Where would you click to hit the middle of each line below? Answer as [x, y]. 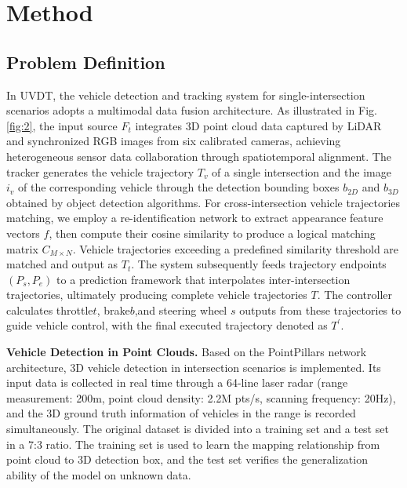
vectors [23, 233]
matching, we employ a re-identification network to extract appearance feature [195, 218]
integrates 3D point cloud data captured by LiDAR [258, 125]
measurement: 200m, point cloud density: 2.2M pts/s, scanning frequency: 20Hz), [201, 397]
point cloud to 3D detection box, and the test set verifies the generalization [187, 459]
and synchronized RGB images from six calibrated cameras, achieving [174, 141]
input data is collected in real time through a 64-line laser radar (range [177, 382]
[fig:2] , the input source [62, 125]
